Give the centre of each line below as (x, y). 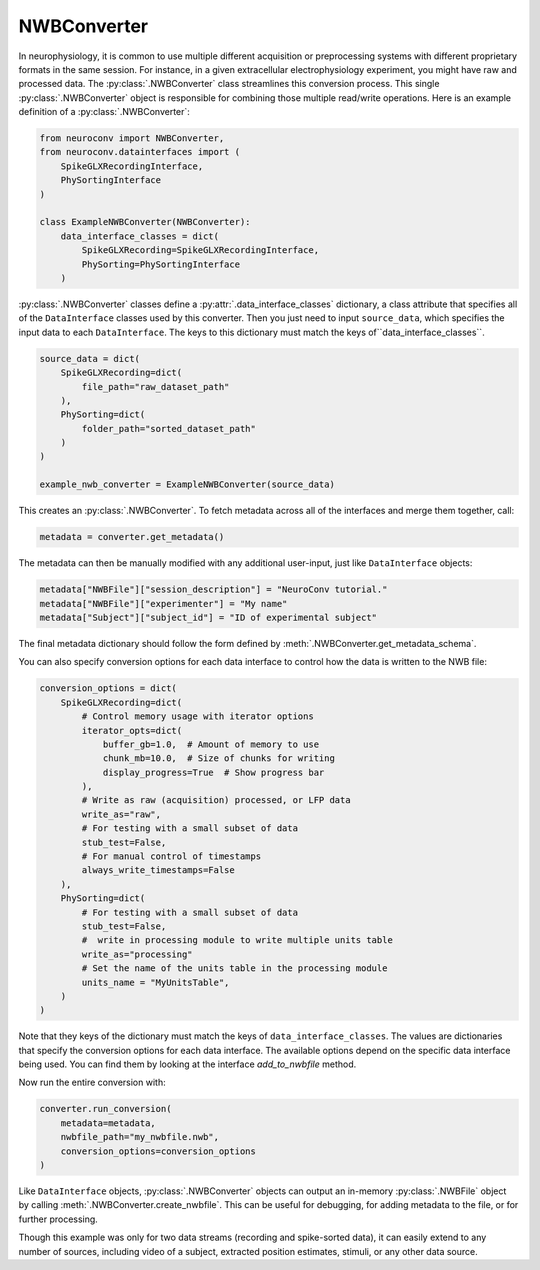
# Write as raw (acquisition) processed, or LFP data (216, 800)
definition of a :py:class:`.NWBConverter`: (104, 112)
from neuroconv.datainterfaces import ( (139, 152)
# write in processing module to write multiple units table (237, 940)
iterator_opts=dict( (132, 730)
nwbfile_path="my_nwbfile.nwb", (140, 1137)
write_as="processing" (137, 954)
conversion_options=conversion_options (158, 1151)
